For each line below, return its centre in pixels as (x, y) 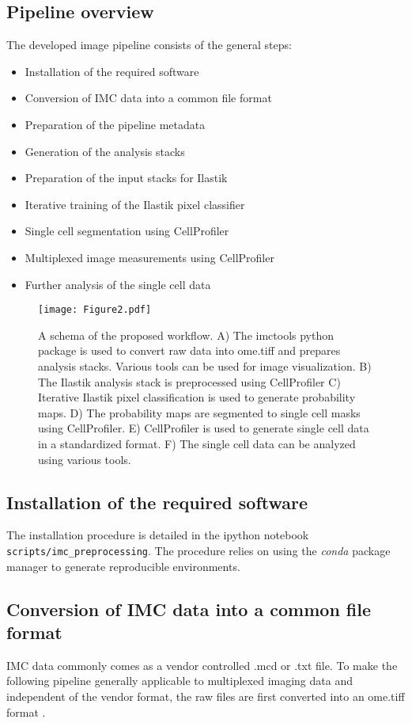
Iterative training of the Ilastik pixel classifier (135, 204)
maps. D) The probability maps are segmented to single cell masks (199, 412)
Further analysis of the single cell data (118, 284)
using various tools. (85, 459)
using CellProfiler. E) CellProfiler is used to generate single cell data (204, 428)
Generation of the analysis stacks (105, 151)
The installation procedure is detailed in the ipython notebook (158, 535)
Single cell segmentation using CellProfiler (127, 231)
